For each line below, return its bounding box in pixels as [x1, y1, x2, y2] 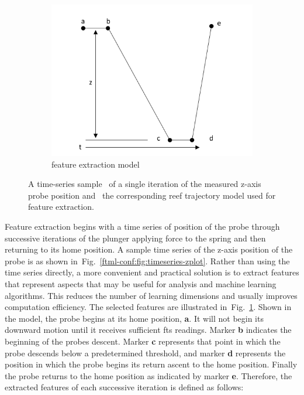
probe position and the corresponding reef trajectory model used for [28, 189, 276, 201]
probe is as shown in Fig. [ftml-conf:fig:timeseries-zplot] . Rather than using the [5, 254, 290, 267]
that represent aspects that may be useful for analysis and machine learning [5, 277, 277, 290]
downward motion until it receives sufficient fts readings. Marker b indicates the [5, 324, 292, 336]
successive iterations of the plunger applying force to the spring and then [5, 231, 266, 244]
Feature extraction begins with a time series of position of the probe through [5, 220, 280, 232]
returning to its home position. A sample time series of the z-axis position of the [5, 243, 293, 256]
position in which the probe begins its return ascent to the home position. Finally [5, 358, 298, 370]
